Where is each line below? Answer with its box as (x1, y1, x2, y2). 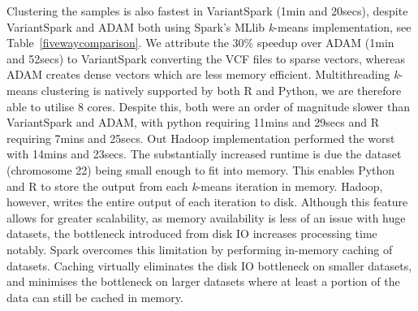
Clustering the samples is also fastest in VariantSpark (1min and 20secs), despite (6, 2, 408, 19)
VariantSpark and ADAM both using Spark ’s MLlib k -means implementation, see (6, 18, 412, 35)
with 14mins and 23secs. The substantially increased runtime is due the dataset (6, 145, 402, 162)
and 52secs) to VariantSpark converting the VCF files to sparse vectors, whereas (6, 50, 405, 67)
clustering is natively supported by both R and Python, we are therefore (41, 81, 402, 98)
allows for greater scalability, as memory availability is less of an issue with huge (6, 209, 406, 226)
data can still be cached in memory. (6, 288, 183, 305)
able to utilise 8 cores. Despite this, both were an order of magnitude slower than (6, 97, 410, 114)
